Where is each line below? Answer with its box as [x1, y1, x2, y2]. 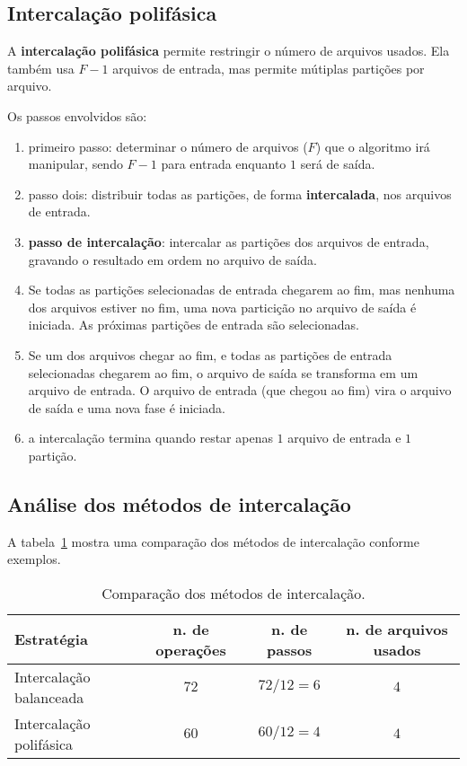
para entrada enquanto [161, 154, 286, 173]
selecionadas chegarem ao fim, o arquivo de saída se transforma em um [28, 363, 419, 382]
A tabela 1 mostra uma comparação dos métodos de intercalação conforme [7, 532, 419, 550]
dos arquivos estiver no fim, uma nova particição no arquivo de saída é [28, 297, 417, 316]
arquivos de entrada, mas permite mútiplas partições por [112, 58, 425, 77]
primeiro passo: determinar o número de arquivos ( [28, 136, 308, 155]
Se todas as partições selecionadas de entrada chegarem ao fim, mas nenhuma [28, 280, 455, 299]
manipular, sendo [28, 154, 123, 173]
